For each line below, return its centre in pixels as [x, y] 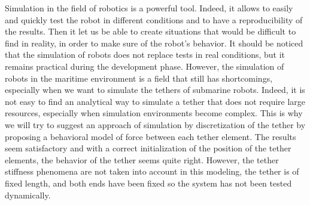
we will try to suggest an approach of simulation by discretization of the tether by [155, 124]
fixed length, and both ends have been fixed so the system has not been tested [148, 183]
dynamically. [28, 195]
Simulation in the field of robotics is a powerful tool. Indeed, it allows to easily [149, 8]
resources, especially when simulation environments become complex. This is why [154, 113]
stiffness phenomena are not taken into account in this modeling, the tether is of [152, 171]
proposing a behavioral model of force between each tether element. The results [151, 136]
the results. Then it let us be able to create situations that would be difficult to [151, 31]
